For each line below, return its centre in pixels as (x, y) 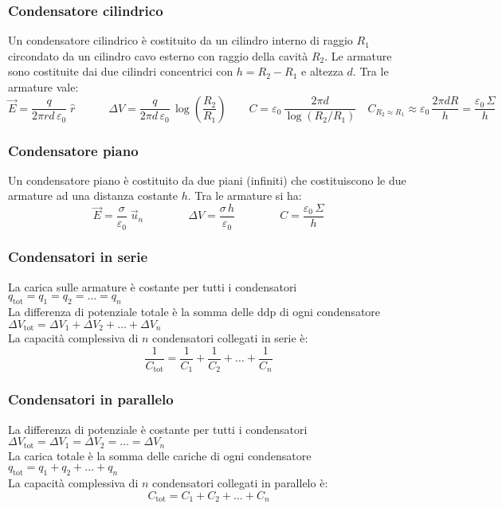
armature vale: (43, 87)
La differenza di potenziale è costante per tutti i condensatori (158, 429)
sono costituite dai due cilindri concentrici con (121, 71)
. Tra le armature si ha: (245, 195)
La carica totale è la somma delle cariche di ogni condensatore (160, 455)
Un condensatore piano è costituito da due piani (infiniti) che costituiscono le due (207, 180)
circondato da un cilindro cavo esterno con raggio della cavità (158, 55)
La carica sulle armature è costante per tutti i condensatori (153, 286)
